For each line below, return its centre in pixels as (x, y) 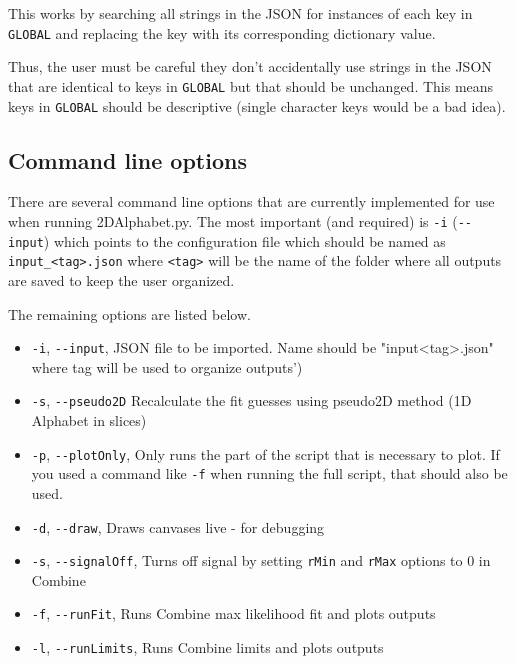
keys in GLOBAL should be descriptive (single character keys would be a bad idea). (257, 105)
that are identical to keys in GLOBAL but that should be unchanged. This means (251, 85)
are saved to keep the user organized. (121, 279)
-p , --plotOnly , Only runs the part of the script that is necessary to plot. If (265, 453)
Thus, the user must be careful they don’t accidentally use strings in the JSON (250, 66)
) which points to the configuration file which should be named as (244, 240)
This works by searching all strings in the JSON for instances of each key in (240, 13)
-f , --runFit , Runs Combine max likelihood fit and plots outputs (233, 613)
